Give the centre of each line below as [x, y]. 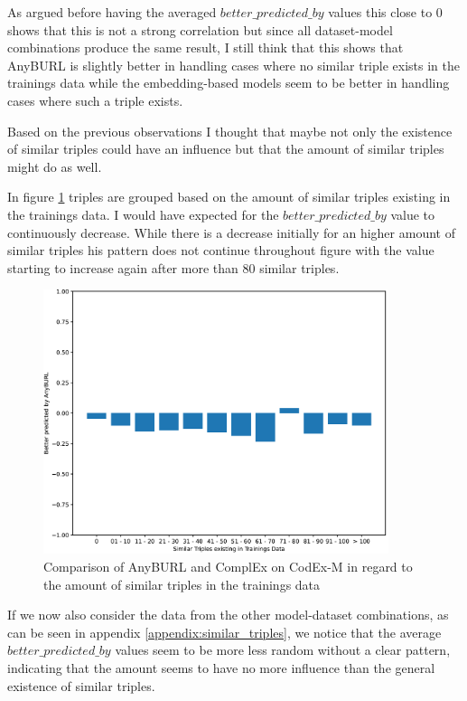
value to [413, 214]
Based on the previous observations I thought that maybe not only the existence [230, 131]
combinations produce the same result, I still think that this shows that [205, 47]
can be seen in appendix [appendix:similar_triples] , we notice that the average [224, 632]
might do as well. [55, 166]
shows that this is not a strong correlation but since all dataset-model [200, 29]
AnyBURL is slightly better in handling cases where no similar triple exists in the [233, 65]
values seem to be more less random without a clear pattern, [283, 650]
